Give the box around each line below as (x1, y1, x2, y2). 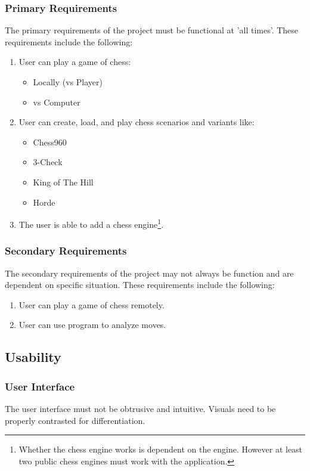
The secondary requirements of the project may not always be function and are (5, 267, 294, 279)
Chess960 (33, 135, 67, 148)
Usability (5, 348, 61, 366)
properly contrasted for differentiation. (5, 414, 145, 426)
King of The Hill (33, 175, 94, 188)
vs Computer (33, 95, 80, 108)
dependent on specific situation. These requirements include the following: (5, 278, 275, 291)
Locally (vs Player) (33, 76, 103, 88)
